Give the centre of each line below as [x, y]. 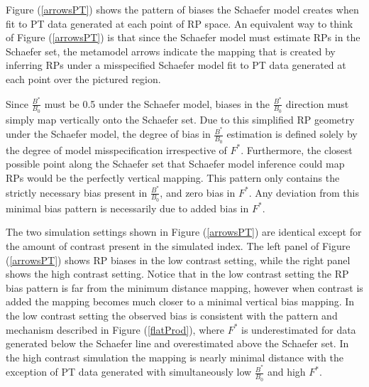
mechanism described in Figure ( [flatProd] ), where [115, 329]
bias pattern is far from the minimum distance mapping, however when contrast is [184, 287]
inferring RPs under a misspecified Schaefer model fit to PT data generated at [176, 65]
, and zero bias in [198, 192]
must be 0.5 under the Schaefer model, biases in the [157, 103]
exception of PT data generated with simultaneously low [129, 372]
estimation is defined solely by [292, 134]
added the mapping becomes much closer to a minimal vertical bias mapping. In [180, 301]
